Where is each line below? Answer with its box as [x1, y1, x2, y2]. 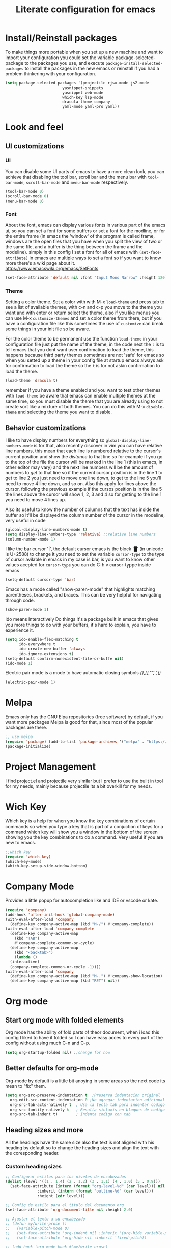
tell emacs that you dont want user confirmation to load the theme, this [5, 347, 154, 353]
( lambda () [14, 954, 38, 960]
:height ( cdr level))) [37, 1193, 85, 1198]
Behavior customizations [5, 423, 87, 432]
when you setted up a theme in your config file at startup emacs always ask [5, 357, 164, 363]
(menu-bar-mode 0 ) [5, 198, 44, 204]
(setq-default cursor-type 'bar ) [5, 577, 76, 582]
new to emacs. [5, 839, 37, 845]
